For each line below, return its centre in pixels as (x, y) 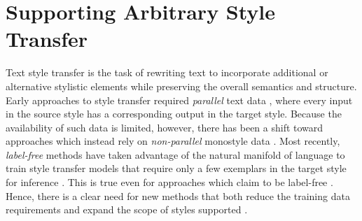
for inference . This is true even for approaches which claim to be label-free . (169, 182)
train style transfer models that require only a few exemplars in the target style (176, 168)
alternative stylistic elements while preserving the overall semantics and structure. (181, 86)
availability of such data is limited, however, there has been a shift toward (165, 127)
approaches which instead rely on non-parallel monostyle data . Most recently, (173, 141)
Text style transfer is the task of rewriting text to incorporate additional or (167, 72)
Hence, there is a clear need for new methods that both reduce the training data (178, 195)
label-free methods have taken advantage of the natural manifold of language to (175, 154)
